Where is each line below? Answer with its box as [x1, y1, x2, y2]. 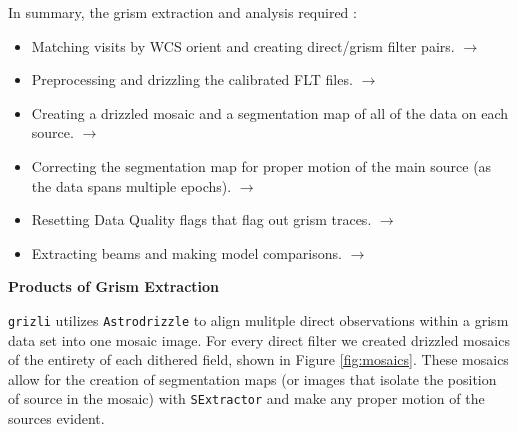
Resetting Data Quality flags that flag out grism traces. [31, 209, 372, 230]
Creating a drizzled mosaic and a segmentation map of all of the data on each [31, 102, 508, 123]
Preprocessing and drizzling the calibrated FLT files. [31, 69, 353, 90]
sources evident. [8, 408, 105, 429]
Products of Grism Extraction [8, 276, 220, 297]
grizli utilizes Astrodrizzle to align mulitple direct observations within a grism [8, 309, 509, 330]
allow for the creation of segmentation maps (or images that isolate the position [8, 368, 497, 389]
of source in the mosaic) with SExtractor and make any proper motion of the [8, 388, 485, 409]
